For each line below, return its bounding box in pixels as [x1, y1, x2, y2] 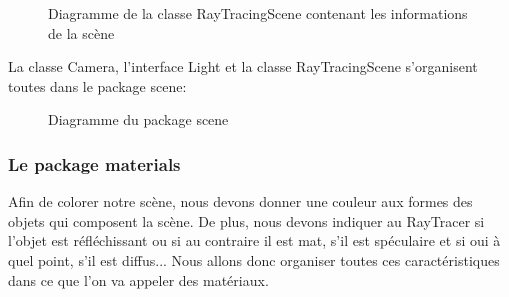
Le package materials [8, 151, 181, 176]
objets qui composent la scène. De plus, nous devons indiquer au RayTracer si [8, 210, 485, 231]
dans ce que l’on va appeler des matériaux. [8, 269, 269, 290]
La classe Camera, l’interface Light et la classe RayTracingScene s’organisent [8, 56, 478, 77]
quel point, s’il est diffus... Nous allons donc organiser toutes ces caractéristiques [8, 249, 500, 270]
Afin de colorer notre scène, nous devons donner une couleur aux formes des [8, 191, 473, 212]
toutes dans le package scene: [8, 75, 187, 96]
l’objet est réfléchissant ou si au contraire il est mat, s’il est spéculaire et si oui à [8, 230, 501, 251]
